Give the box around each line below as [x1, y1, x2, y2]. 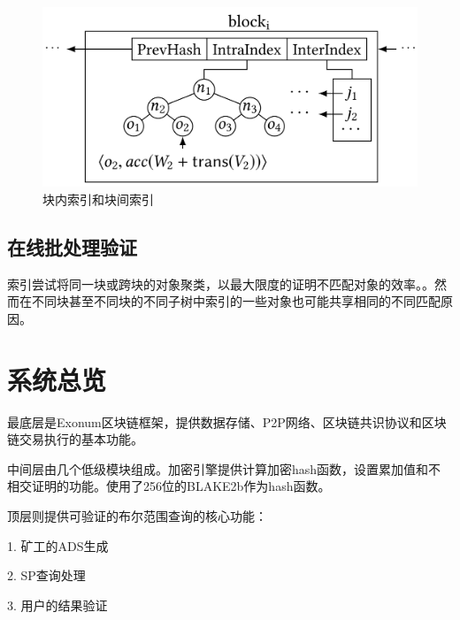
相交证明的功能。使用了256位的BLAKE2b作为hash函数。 [7, 477, 331, 495]
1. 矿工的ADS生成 [7, 536, 109, 555]
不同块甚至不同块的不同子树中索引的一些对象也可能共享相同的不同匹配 [31, 292, 441, 310]
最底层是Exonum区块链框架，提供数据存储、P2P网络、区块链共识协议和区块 [7, 412, 447, 431]
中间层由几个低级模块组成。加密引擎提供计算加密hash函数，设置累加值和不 [7, 459, 441, 478]
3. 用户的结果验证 [7, 595, 108, 614]
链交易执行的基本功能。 [7, 430, 143, 448]
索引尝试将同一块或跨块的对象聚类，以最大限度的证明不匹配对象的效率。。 [7, 274, 434, 293]
